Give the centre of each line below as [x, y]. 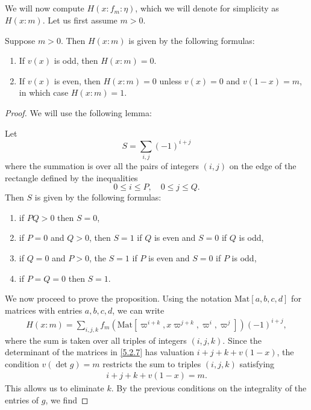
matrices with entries [44, 310]
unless [171, 80]
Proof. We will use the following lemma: [78, 112]
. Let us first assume [80, 20]
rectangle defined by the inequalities [71, 177]
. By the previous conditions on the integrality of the [209, 388]
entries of [22, 400]
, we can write [138, 310]
